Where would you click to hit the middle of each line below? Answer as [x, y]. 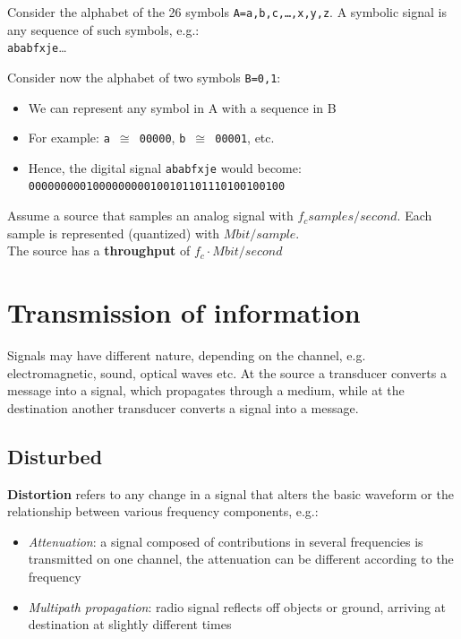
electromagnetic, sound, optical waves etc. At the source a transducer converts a [227, 372]
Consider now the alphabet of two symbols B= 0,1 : [144, 77]
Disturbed [55, 456]
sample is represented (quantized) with [114, 233]
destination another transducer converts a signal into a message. [183, 407]
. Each [414, 216]
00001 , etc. [245, 138]
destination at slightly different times [130, 624]
